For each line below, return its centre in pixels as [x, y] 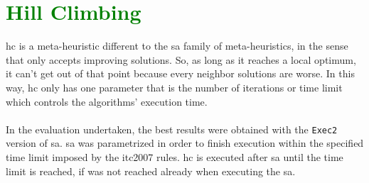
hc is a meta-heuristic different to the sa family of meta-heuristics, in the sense [177, 46]
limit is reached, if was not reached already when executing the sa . [151, 171]
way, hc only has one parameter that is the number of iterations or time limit [174, 87]
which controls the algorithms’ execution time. [107, 101]
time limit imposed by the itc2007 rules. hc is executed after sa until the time [175, 156]
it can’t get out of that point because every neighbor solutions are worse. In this [180, 73]
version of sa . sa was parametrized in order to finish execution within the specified [185, 143]
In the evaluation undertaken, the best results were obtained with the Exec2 [172, 129]
